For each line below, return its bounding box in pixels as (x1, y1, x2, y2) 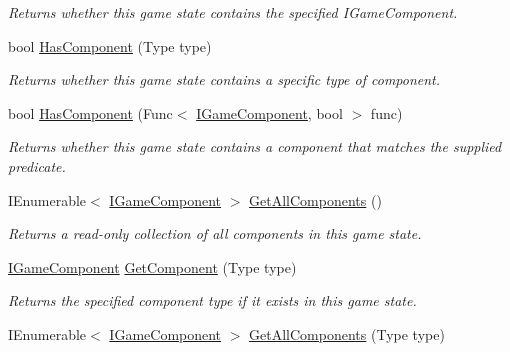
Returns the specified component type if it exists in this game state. (8, 290, 417, 311)
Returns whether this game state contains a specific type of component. (8, 69, 441, 90)
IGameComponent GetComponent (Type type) (8, 256, 297, 277)
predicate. (8, 155, 66, 176)
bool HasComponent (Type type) (8, 35, 212, 56)
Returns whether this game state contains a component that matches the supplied (8, 136, 502, 157)
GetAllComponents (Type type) (249, 323, 445, 344)
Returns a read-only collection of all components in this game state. (8, 223, 422, 244)
